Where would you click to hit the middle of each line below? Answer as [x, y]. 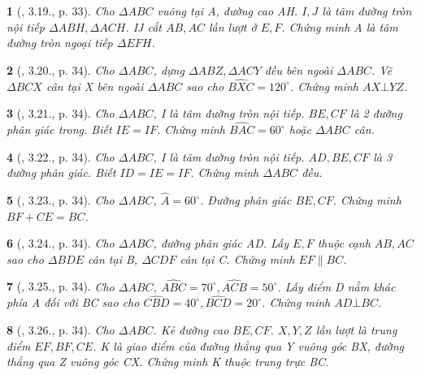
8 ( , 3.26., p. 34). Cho [61, 330]
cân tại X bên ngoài [95, 86]
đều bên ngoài [299, 69]
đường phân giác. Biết [61, 172]
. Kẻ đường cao [191, 330]
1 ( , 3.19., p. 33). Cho [61, 11]
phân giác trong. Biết [59, 129]
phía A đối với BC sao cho [73, 302]
